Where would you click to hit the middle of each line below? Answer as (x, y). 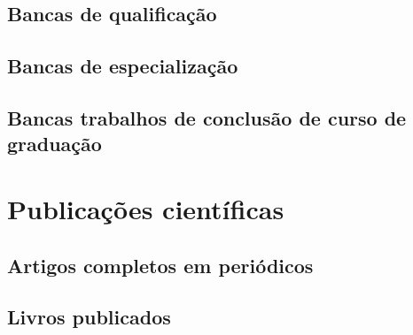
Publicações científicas (146, 208)
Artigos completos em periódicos (160, 265)
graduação (55, 144)
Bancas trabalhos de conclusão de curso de (207, 117)
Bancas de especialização (123, 66)
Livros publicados (89, 317)
